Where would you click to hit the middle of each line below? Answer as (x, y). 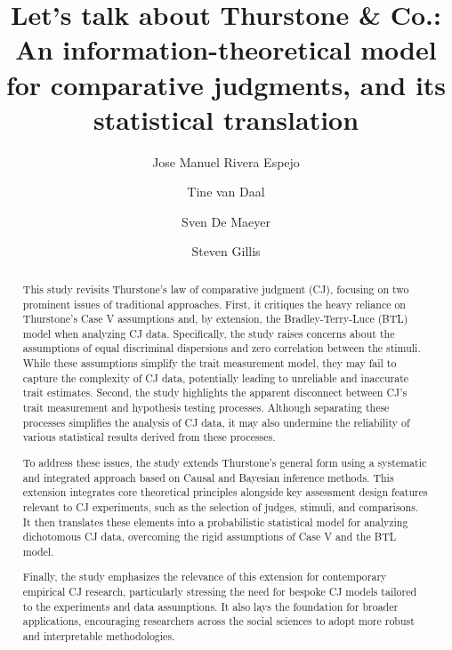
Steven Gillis (226, 251)
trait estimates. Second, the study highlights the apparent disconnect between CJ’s (215, 393)
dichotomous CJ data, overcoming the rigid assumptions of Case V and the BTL (210, 537)
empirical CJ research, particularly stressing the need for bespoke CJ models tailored (220, 592)
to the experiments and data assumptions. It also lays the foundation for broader (210, 606)
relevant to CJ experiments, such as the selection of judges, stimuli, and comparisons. (221, 506)
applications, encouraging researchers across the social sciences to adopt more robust (218, 621)
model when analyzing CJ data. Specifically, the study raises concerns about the (209, 333)
